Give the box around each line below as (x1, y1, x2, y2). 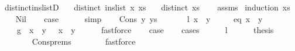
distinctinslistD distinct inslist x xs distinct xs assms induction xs (4, 1, 290, 13)
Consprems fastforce (32, 35, 136, 47)
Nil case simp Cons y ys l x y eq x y (15, 12, 263, 24)
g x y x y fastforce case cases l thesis (16, 24, 274, 36)
